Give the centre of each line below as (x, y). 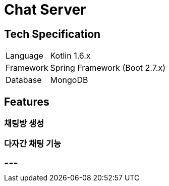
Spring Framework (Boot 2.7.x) (108, 68)
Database (24, 80)
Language (24, 56)
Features (27, 102)
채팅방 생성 (24, 124)
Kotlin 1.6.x (70, 56)
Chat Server (45, 10)
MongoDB (69, 80)
